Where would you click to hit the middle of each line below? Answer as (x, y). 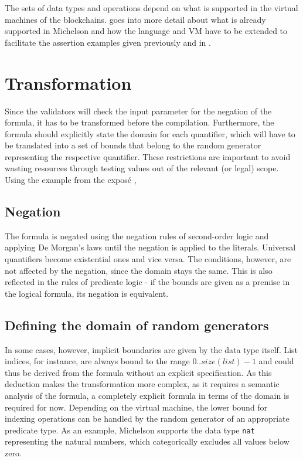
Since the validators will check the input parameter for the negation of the (138, 111)
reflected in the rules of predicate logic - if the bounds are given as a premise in (147, 282)
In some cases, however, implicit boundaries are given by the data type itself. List (151, 349)
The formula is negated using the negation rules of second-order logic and (137, 235)
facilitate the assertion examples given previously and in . (108, 42)
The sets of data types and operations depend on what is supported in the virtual (151, 8)
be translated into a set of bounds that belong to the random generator (133, 145)
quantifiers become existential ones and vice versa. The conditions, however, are (148, 259)
